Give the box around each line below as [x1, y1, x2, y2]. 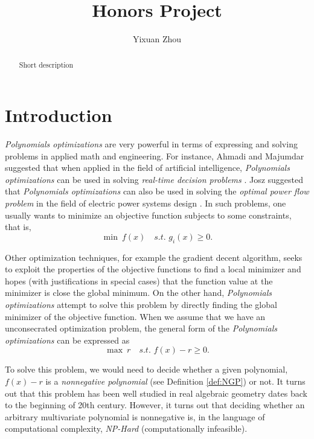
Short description [19, 59, 74, 69]
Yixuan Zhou [132, 33, 182, 45]
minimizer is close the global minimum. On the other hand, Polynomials [5, 286, 272, 299]
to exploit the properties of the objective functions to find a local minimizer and [5, 263, 301, 275]
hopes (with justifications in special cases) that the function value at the [5, 274, 273, 287]
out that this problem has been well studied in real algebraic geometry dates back [5, 386, 307, 399]
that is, [5, 220, 31, 233]
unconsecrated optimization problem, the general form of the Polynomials [5, 322, 277, 335]
